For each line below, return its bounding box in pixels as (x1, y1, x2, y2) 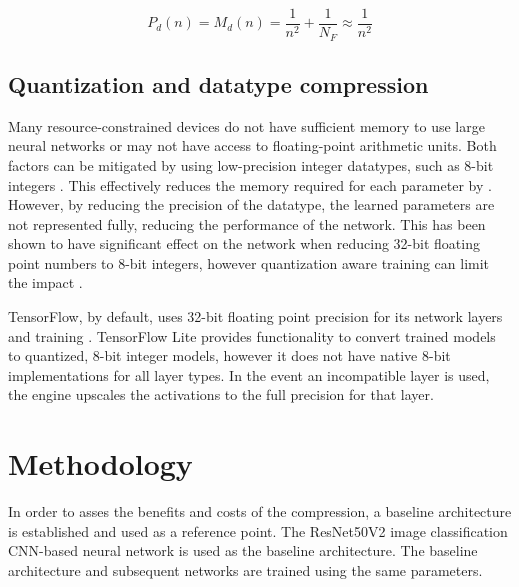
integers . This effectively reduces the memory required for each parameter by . (8, 174, 492, 195)
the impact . (8, 272, 83, 293)
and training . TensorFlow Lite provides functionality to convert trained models (8, 325, 496, 346)
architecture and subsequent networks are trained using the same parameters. (8, 559, 483, 580)
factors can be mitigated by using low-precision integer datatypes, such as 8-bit (8, 154, 494, 175)
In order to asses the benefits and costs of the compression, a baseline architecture (8, 501, 512, 522)
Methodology (8, 443, 193, 484)
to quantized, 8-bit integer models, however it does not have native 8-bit (8, 345, 451, 366)
